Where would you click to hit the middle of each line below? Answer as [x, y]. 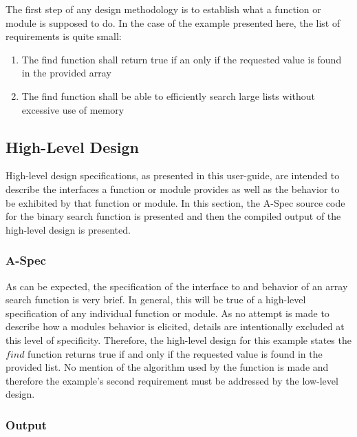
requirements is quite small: [64, 36]
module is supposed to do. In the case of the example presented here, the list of [173, 22]
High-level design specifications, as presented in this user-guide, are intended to [173, 175]
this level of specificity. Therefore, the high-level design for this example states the [178, 339]
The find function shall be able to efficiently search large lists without [169, 95]
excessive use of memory [73, 109]
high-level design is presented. [68, 229]
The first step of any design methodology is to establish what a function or [163, 9]
